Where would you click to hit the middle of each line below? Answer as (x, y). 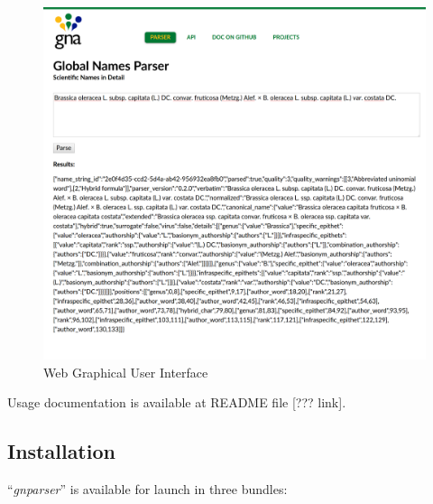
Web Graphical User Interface (126, 372)
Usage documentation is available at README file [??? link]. (177, 402)
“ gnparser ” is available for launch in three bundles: (147, 489)
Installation (61, 451)
